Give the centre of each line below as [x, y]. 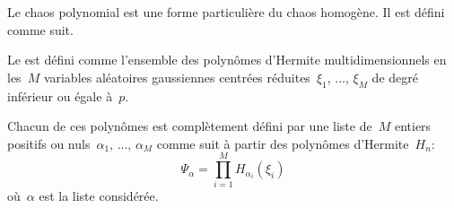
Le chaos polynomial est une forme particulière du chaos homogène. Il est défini [226, 12]
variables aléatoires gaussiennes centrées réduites [177, 77]
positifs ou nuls [49, 143]
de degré [395, 77]
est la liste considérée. [99, 196]
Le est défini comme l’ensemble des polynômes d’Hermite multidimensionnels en [227, 60]
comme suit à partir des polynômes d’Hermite [283, 143]
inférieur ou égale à [60, 95]
